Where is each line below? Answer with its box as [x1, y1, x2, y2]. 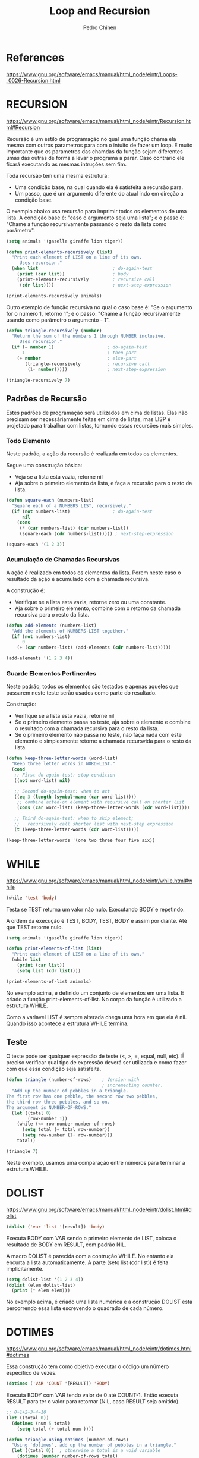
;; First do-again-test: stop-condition [14, 772, 116, 778]
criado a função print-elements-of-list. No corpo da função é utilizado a [6, 995, 182, 1003]
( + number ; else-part [17, 355, 137, 361]
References [6, 51, 64, 64]
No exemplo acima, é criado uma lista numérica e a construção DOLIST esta [6, 1298, 193, 1306]
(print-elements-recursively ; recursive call [17, 276, 156, 282]
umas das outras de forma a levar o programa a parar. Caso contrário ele [6, 154, 185, 161]
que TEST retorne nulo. [6, 923, 64, 931]
